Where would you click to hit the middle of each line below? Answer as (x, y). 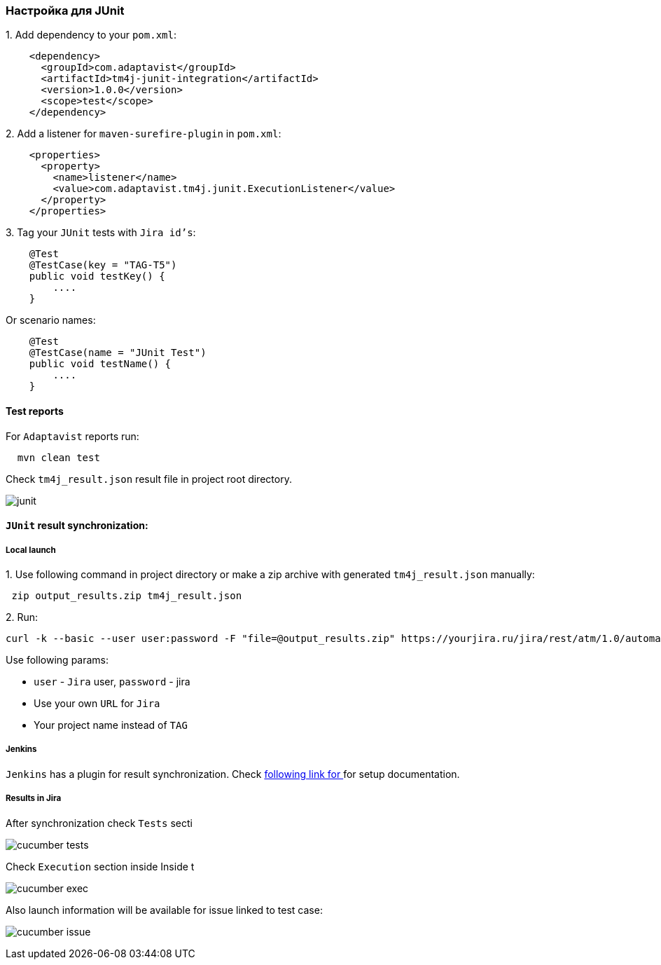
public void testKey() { (97, 276)
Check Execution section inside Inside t (100, 866)
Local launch (31, 550)
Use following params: (57, 659)
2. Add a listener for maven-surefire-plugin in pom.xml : (144, 134)
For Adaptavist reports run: (72, 436)
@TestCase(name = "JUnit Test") (118, 353)
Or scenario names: (51, 320)
